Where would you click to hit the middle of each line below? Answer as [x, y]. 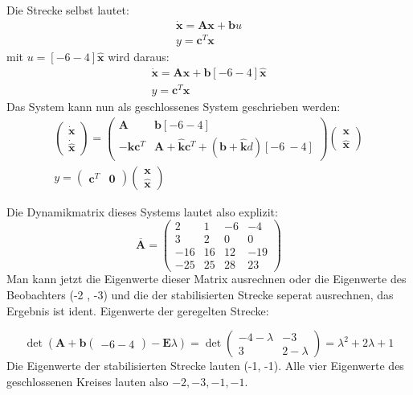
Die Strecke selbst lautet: [68, 10]
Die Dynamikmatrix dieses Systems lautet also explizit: [142, 211]
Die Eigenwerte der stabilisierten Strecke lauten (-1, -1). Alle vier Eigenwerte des [205, 366]
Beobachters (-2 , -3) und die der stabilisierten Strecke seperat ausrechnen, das [200, 295]
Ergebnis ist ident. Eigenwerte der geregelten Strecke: [138, 310]
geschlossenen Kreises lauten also [88, 381]
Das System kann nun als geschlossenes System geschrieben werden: [174, 106]
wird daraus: [139, 56]
